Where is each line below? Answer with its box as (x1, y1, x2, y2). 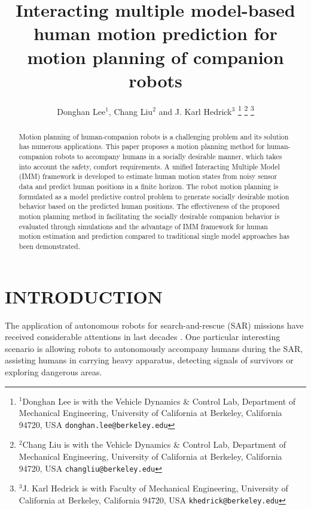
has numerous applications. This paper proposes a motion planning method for (19, 141, 265, 151)
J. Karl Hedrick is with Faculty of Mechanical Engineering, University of (22, 482, 288, 494)
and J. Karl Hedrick (158, 105, 232, 117)
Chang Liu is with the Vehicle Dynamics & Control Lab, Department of (22, 438, 286, 451)
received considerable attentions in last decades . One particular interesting (5, 330, 280, 343)
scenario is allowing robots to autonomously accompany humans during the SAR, (5, 342, 303, 354)
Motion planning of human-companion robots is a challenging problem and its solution (19, 131, 289, 141)
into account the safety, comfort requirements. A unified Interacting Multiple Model (19, 161, 280, 171)
